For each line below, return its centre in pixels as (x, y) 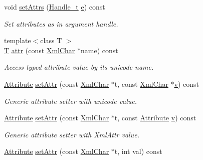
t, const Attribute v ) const (155, 118)
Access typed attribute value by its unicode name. (79, 67)
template (18, 40)
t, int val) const (138, 151)
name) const (99, 50)
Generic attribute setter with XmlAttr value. (72, 134)
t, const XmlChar (141, 84)
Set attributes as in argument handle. (61, 23)
